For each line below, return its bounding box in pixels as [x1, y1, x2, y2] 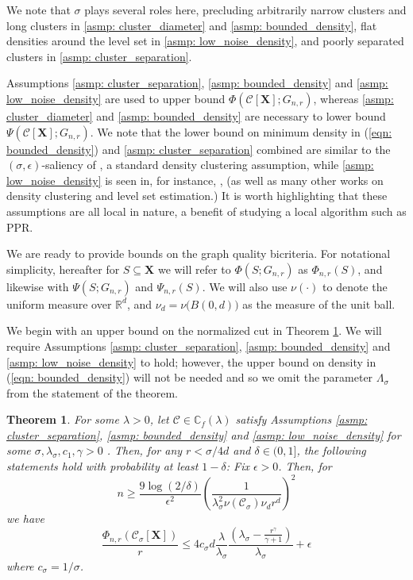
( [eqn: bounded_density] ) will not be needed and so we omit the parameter [6, 369, 373, 386]
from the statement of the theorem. [6, 384, 178, 401]
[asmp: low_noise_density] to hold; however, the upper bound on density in [6, 353, 376, 370]
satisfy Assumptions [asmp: [235, 411, 368, 428]
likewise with [6, 278, 69, 294]
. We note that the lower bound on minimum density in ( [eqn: [90, 123, 392, 140]
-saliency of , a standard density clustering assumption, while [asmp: [41, 156, 374, 173]
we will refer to [157, 260, 231, 277]
